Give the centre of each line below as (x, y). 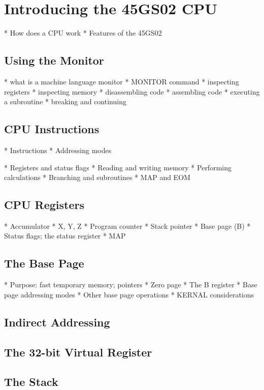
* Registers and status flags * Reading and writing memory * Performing (118, 167)
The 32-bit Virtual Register (78, 352)
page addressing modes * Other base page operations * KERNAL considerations (129, 294)
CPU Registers (44, 205)
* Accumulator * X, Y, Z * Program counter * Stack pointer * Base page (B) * (127, 226)
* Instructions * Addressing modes (58, 150)
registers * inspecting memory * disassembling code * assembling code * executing (132, 91)
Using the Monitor (54, 60)
